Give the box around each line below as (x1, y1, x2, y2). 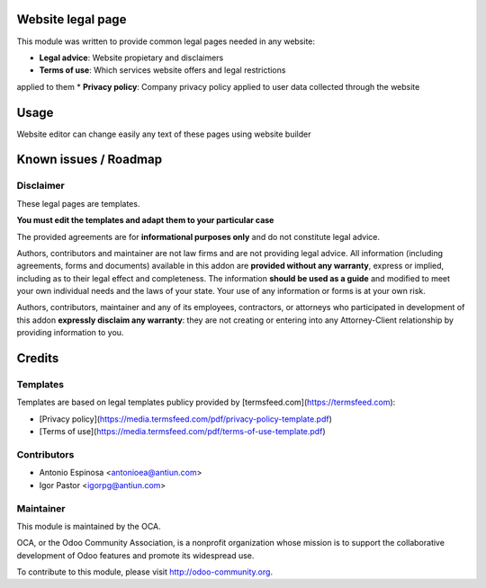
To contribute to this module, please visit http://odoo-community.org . (16, 566, 274, 577)
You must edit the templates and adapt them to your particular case (16, 215, 274, 226)
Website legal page (16, 12, 127, 27)
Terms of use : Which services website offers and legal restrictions (39, 65, 286, 76)
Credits (16, 351, 59, 366)
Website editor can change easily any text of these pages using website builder (16, 129, 311, 139)
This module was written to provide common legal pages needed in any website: (16, 36, 315, 47)
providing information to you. (16, 327, 124, 338)
